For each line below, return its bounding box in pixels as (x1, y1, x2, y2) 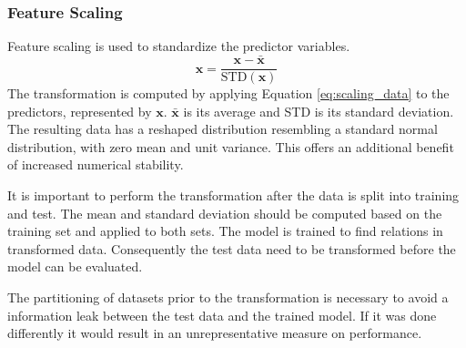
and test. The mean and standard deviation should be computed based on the (7, 203, 442, 222)
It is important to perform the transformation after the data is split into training (7, 186, 460, 205)
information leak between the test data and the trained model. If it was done (7, 305, 437, 324)
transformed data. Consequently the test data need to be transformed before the (7, 239, 456, 258)
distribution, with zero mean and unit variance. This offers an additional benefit (7, 137, 454, 156)
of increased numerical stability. (7, 155, 184, 174)
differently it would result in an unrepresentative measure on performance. (7, 323, 422, 343)
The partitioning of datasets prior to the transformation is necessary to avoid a (7, 288, 449, 307)
